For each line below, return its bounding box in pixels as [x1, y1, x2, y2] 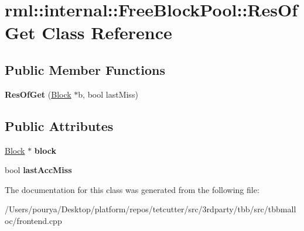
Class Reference [42, 20, 172, 44]
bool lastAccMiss [5, 164, 72, 176]
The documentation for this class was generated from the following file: [5, 183, 259, 195]
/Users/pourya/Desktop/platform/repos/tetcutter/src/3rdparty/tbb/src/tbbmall [5, 203, 296, 215]
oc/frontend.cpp [5, 214, 62, 226]
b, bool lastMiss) [78, 88, 138, 100]
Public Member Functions [5, 60, 165, 78]
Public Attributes [5, 116, 114, 135]
